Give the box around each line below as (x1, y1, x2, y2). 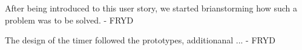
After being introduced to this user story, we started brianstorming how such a (5, 2, 297, 14)
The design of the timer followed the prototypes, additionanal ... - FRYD (5, 34, 275, 46)
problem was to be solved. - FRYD (5, 13, 134, 26)
